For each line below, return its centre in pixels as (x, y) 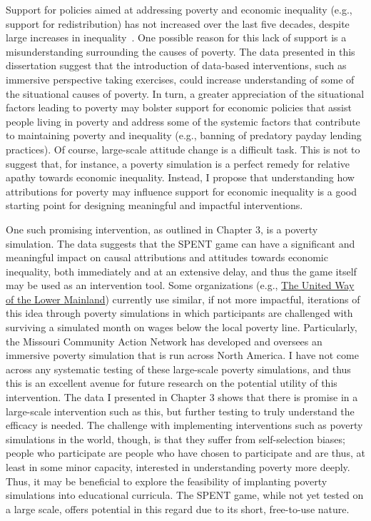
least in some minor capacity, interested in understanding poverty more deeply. (178, 467)
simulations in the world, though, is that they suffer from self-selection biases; (176, 439)
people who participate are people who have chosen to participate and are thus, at (185, 453)
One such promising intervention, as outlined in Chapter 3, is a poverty (162, 229)
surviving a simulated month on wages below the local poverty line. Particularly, (182, 327)
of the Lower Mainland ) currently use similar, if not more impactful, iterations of (183, 299)
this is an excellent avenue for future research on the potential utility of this (172, 383)
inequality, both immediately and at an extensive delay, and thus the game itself (181, 271)
